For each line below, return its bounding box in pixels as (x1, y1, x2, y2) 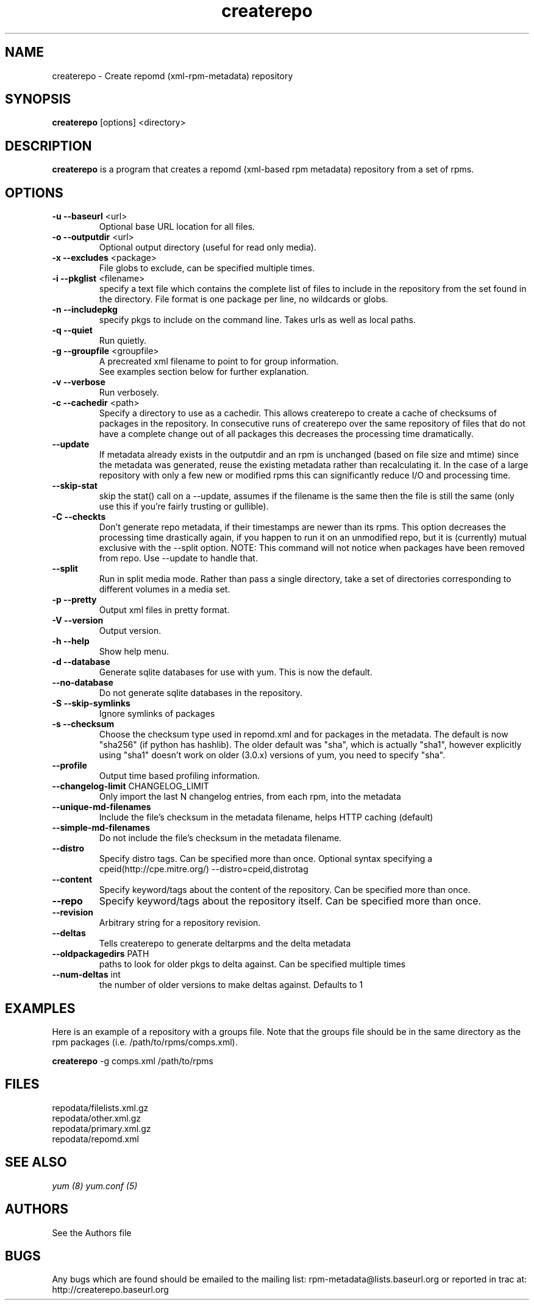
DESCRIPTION (5, 138, 92, 154)
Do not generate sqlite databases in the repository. (99, 688, 303, 699)
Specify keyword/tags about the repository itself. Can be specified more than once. (99, 895, 482, 908)
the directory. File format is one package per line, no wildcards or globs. (99, 294, 388, 305)
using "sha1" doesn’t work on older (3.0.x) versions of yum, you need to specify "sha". (99, 750, 446, 761)
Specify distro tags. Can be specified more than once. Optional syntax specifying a (99, 853, 433, 864)
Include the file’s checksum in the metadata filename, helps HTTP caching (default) (99, 812, 433, 823)
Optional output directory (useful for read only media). (99, 242, 316, 253)
